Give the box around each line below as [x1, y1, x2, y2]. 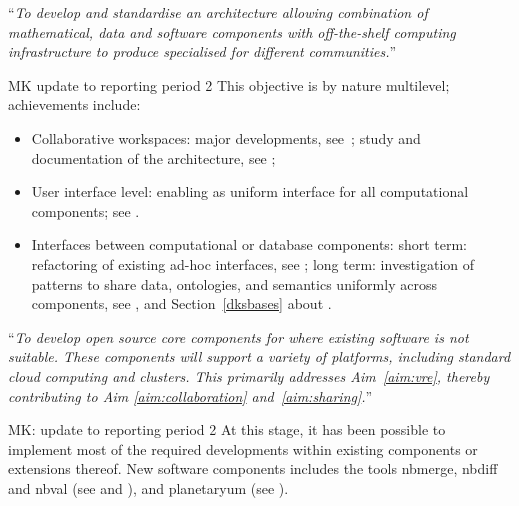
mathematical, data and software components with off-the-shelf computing [8, 21, 456, 42]
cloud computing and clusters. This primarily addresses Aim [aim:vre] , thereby [8, 365, 490, 386]
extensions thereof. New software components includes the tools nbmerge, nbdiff [8, 458, 498, 479]
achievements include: [8, 94, 141, 115]
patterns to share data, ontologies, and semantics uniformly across [31, 273, 437, 294]
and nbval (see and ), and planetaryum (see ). [8, 477, 289, 498]
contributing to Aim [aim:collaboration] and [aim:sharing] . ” [8, 385, 373, 406]
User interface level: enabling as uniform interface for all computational [31, 181, 469, 202]
